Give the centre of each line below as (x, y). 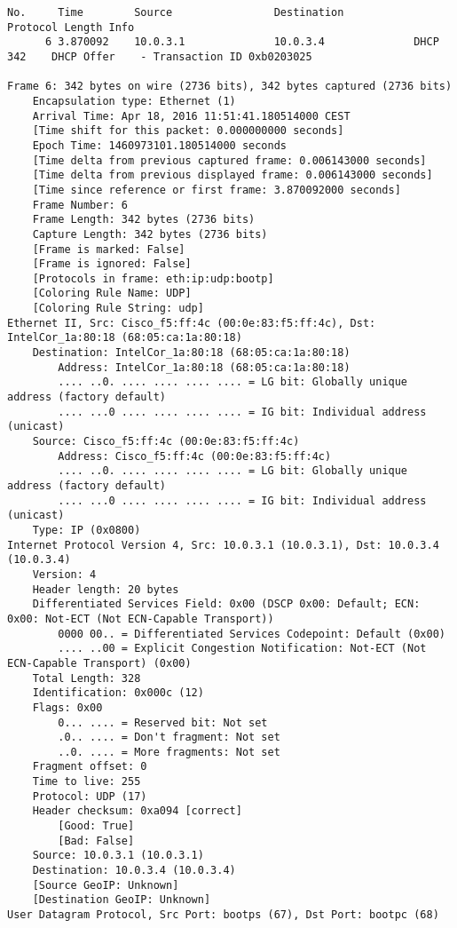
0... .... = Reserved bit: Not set (163, 722)
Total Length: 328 (87, 678)
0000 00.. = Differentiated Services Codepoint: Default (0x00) (252, 634)
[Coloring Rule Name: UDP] (112, 293)
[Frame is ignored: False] (112, 264)
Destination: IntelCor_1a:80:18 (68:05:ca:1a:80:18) (191, 353)
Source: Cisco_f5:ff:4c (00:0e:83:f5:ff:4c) (166, 442)
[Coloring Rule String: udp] (118, 309)
